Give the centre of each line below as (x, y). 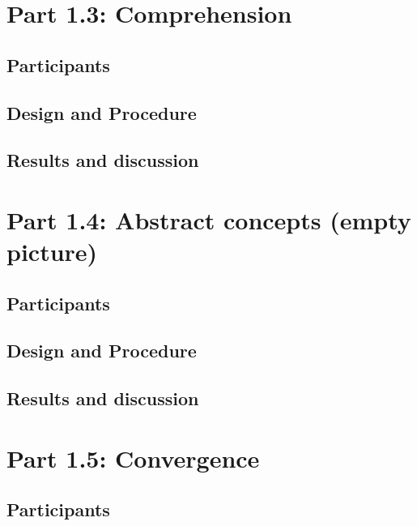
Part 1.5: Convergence (133, 458)
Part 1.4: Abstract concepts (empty (209, 219)
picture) (52, 252)
